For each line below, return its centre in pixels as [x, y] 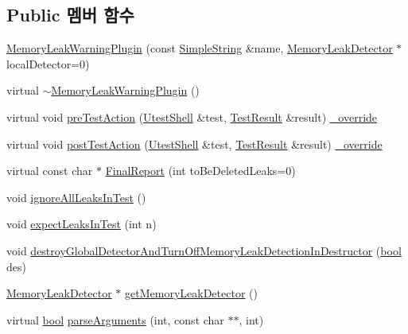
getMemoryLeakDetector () [191, 293]
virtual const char [50, 171]
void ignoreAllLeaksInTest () [76, 197]
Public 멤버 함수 [70, 15]
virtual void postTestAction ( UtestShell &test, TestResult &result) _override [194, 144]
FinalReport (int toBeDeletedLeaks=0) [200, 171]
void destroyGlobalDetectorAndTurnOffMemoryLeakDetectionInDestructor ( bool [204, 250]
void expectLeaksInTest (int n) [82, 224]
